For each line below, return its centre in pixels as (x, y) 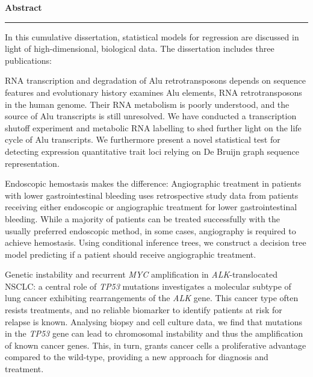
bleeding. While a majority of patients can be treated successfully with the (142, 218)
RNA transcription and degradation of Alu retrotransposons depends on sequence (155, 80)
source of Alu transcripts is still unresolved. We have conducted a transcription (151, 116)
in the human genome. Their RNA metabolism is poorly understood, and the (147, 104)
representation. (32, 163)
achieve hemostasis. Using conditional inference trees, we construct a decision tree (156, 242)
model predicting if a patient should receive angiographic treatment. (131, 254)
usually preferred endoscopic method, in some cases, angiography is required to (150, 230)
